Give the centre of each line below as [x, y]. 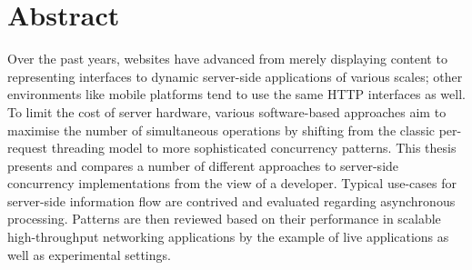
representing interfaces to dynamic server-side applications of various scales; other [235, 76]
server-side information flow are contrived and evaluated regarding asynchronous [231, 200]
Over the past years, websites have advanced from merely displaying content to [227, 59]
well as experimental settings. [89, 254]
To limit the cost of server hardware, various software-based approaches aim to [227, 111]
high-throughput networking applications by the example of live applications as [228, 237]
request [28, 148]
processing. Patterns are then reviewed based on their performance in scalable [224, 219]
